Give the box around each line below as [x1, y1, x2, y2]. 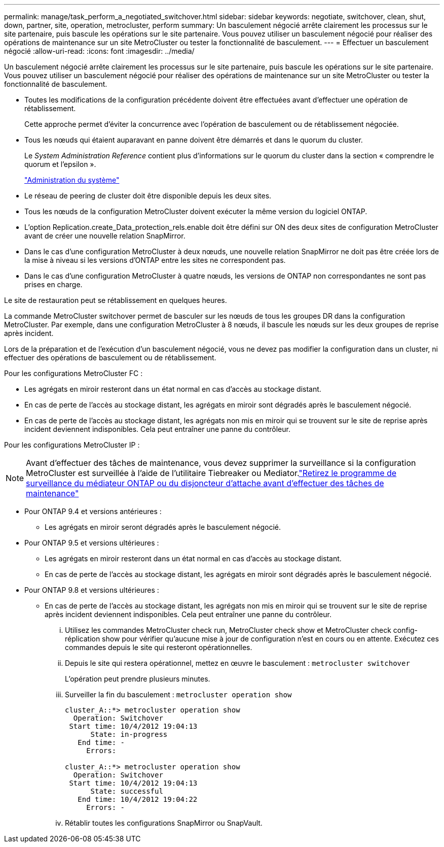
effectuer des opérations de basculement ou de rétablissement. [4, 353, 216, 362]
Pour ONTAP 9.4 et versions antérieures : [24, 507, 162, 516]
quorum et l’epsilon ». [24, 160, 96, 168]
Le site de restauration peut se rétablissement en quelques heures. [4, 296, 227, 304]
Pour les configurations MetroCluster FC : [4, 369, 143, 378]
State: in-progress [90, 730, 168, 738]
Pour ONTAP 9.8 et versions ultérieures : [24, 586, 159, 594]
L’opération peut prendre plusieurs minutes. [65, 674, 210, 683]
